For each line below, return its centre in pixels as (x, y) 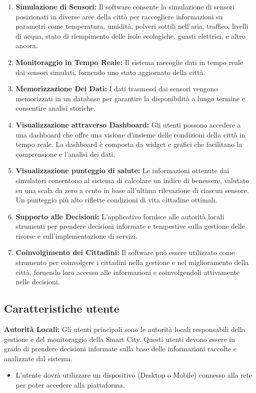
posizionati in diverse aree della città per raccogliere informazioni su (119, 16)
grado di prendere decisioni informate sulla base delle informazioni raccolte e (120, 349)
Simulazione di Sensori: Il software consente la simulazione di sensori (125, 6)
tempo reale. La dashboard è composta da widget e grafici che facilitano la (129, 144)
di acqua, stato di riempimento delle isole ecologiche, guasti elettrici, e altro (130, 35)
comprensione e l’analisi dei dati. (65, 154)
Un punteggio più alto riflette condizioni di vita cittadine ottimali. (116, 200)
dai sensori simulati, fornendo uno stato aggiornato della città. (110, 72)
